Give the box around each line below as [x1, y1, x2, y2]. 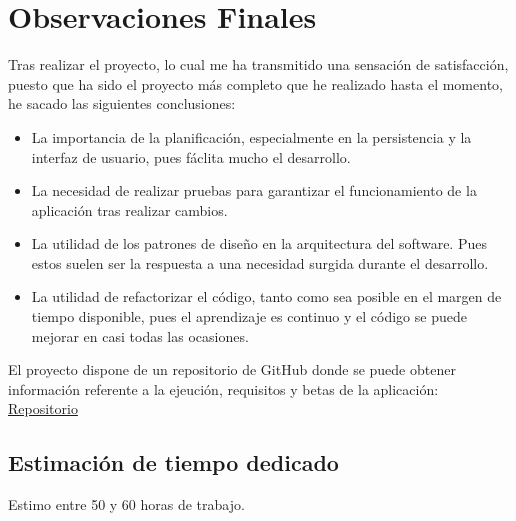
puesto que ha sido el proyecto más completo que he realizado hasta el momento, [8, 73, 503, 94]
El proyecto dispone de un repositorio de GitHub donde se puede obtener [8, 359, 456, 380]
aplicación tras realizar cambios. [31, 199, 228, 220]
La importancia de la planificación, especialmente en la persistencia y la [31, 126, 472, 147]
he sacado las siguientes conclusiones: [8, 93, 236, 114]
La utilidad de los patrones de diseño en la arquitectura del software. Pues [31, 233, 487, 254]
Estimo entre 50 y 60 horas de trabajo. [8, 494, 245, 515]
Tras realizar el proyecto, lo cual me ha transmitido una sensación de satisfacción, [8, 54, 509, 75]
